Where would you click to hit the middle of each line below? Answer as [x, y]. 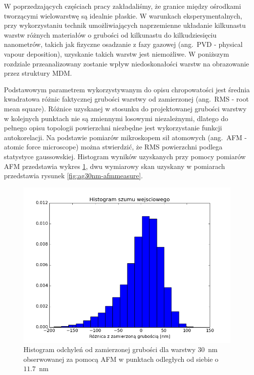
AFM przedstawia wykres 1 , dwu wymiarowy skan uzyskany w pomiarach [115, 166]
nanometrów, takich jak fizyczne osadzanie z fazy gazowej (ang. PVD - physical [123, 44]
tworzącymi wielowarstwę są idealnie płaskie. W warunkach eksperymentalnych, [123, 15]
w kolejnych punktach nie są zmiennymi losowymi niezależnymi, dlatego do [116, 118]
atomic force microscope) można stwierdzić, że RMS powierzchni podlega [113, 147]
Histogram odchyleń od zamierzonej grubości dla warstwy [110, 349]
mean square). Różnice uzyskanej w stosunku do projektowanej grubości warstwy [125, 108]
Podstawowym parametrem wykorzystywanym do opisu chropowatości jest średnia [127, 89]
